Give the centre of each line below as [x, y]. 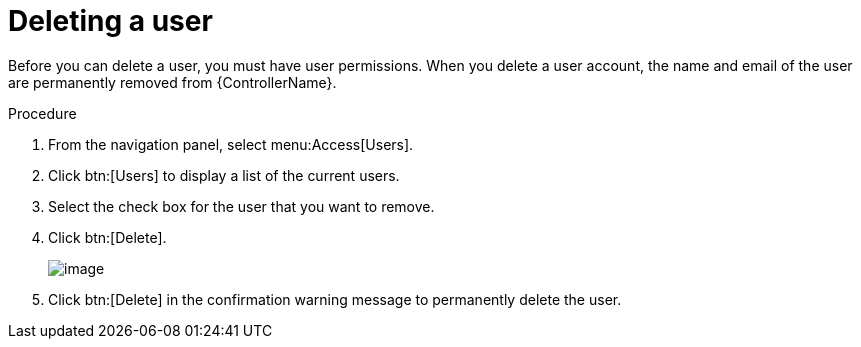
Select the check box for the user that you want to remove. [241, 206]
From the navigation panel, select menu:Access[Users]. [231, 144]
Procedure [42, 113]
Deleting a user [110, 21]
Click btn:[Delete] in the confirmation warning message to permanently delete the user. [335, 299]
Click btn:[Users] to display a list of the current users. [224, 175]
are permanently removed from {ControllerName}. [172, 82]
